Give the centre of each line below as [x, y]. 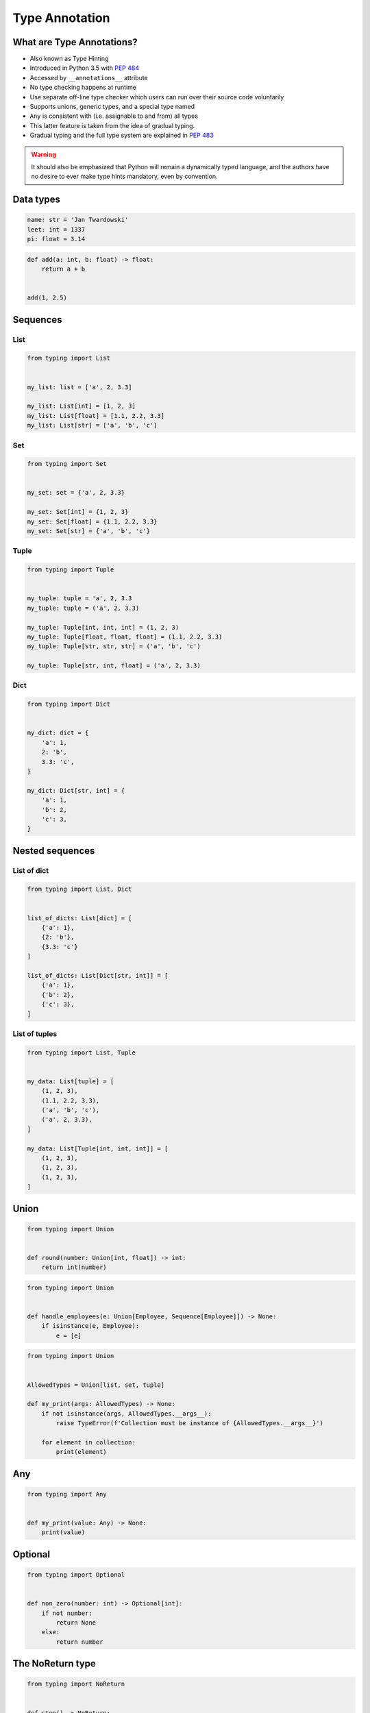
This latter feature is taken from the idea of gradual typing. [112, 125]
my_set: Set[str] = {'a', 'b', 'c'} [89, 531]
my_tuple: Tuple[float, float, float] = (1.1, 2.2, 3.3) [125, 637]
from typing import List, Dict [80, 889]
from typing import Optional [76, 1575]
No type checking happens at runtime [83, 87]
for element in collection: [89, 1442]
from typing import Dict [69, 704]
